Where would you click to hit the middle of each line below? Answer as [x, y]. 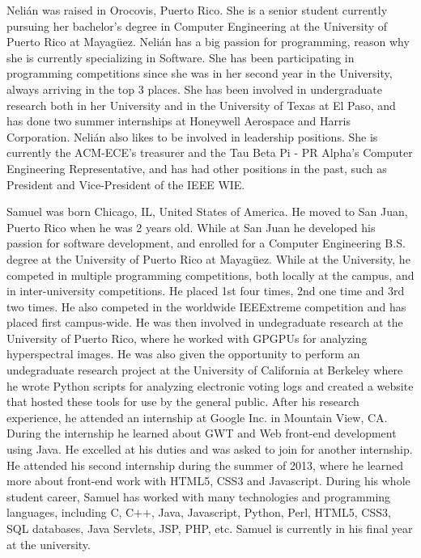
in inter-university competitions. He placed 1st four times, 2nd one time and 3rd [206, 291]
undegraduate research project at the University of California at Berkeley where [205, 370]
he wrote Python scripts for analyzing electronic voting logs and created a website [210, 385]
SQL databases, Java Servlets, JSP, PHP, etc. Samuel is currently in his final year [210, 528]
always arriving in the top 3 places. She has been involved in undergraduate [194, 89]
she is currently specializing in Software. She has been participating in [181, 57]
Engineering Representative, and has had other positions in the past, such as [197, 168]
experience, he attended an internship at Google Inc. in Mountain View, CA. [197, 417]
